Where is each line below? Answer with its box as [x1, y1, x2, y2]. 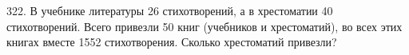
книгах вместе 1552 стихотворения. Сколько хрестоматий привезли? [6, 33, 337, 50]
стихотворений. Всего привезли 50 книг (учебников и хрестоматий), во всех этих [6, 18, 403, 34]
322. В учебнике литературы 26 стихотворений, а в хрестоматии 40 [6, 2, 333, 18]
